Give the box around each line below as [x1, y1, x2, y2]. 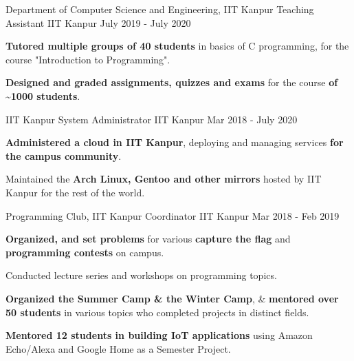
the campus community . [5, 148, 122, 163]
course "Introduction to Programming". [5, 52, 170, 66]
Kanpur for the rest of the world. [5, 185, 145, 199]
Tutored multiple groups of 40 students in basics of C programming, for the [5, 39, 349, 53]
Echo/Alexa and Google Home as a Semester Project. [5, 341, 231, 355]
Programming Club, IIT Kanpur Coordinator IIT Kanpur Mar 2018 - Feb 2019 [5, 208, 340, 223]
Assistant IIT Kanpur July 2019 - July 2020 [5, 15, 191, 30]
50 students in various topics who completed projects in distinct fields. [5, 305, 309, 319]
